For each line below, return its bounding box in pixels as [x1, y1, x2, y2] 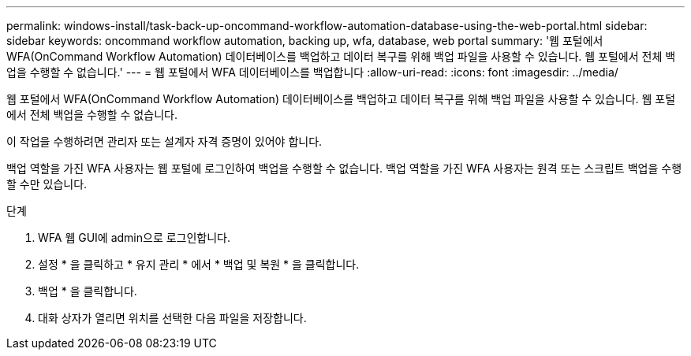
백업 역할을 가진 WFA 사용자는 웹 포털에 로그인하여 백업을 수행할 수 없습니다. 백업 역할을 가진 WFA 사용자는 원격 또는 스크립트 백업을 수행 [6, 161, 682, 175]
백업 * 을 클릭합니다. [38, 284, 137, 298]
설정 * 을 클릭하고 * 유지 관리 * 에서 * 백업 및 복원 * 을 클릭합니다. [38, 258, 360, 271]
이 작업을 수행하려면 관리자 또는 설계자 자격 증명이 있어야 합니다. [6, 135, 323, 148]
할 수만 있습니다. [6, 177, 88, 191]
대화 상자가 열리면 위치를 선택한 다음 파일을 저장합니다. [38, 311, 307, 324]
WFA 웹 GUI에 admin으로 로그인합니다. [38, 231, 231, 244]
